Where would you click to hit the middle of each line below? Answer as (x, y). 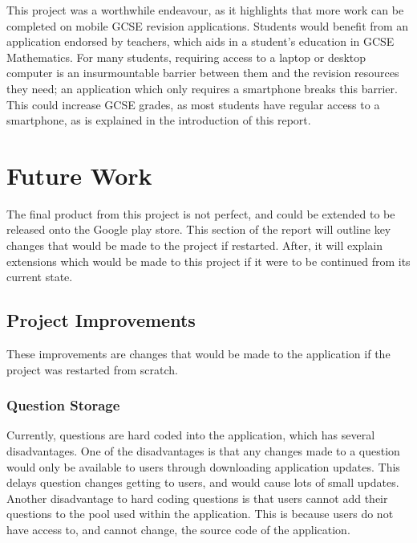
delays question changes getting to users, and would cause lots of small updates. (203, 482)
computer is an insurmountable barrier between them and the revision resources (203, 73)
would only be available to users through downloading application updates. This (203, 466)
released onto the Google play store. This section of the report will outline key (199, 229)
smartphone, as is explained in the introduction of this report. (159, 120)
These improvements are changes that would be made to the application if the (198, 354)
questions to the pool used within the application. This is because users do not (200, 514)
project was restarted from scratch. (92, 369)
